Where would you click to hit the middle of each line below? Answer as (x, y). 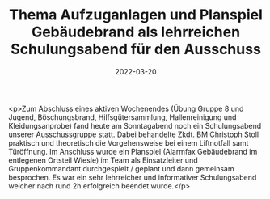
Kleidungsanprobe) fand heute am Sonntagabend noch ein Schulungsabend (135, 125)
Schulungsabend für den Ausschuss (136, 49)
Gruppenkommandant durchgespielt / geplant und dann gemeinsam (121, 168)
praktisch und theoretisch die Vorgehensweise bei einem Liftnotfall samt (129, 142)
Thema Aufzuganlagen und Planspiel (136, 15)
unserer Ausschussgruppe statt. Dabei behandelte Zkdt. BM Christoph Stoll (134, 134)
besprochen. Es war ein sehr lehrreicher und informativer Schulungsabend (133, 177)
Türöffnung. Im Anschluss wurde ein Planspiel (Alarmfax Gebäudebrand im (133, 151)
